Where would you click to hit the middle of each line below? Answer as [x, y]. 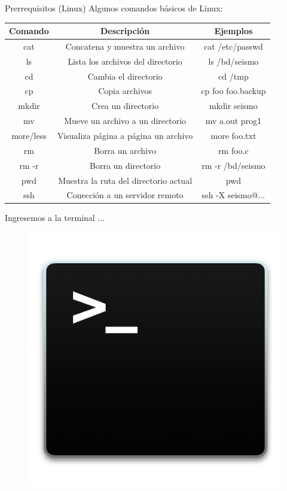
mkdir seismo [233, 106]
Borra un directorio [125, 165]
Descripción [125, 31]
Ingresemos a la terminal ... [55, 218]
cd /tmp [233, 76]
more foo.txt [233, 135]
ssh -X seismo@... [233, 195]
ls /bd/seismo [233, 61]
